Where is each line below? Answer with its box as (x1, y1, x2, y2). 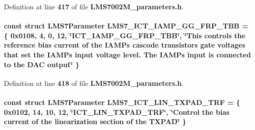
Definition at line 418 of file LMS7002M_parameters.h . (4, 78, 184, 88)
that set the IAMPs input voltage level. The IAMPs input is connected (4, 49, 251, 59)
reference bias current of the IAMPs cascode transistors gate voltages (4, 40, 246, 50)
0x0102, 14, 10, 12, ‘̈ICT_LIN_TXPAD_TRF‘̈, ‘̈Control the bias (4, 106, 229, 117)
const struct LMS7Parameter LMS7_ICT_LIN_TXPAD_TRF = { (4, 97, 240, 107)
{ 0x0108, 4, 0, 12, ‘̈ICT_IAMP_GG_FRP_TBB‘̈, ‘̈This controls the (4, 30, 246, 40)
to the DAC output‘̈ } (4, 59, 80, 69)
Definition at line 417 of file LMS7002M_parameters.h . (4, 1, 184, 11)
